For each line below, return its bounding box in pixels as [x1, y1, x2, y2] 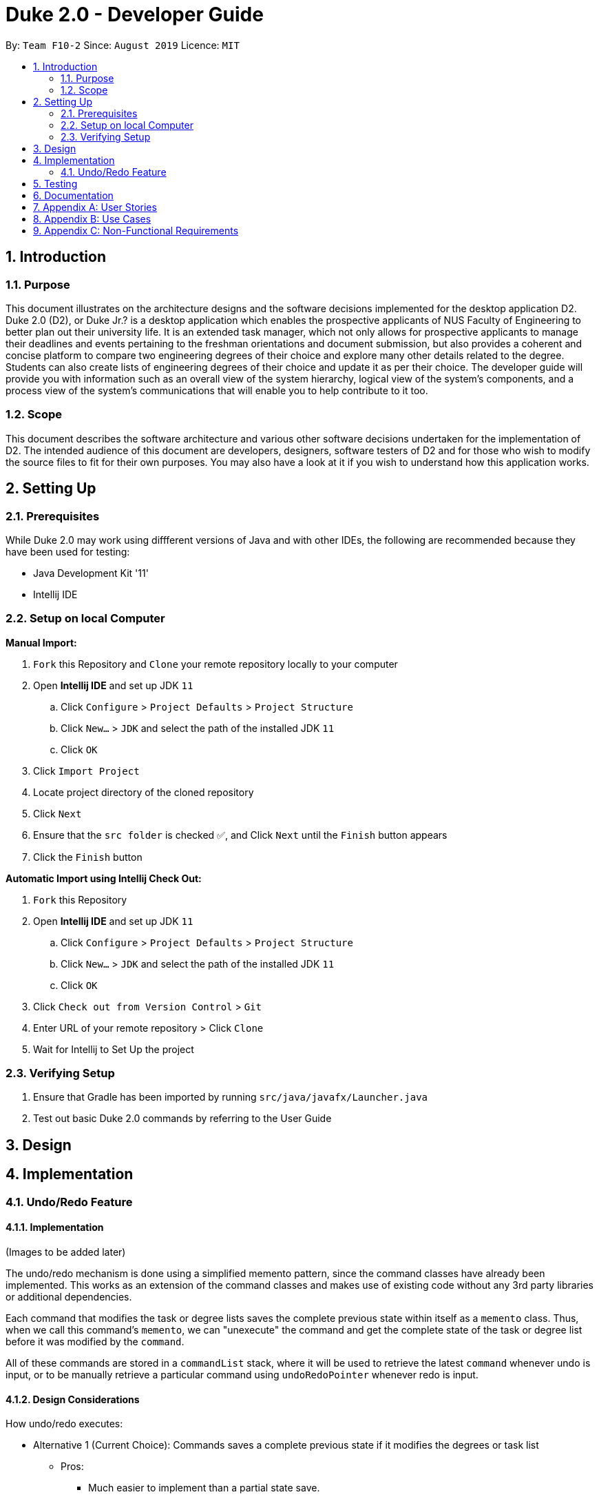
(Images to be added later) [6, 1245, 126, 1258]
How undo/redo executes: [6, 1418, 123, 1430]
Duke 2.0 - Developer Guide [6, 3, 264, 26]
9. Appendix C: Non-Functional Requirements [33, 224, 239, 236]
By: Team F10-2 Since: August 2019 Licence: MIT [6, 39, 240, 51]
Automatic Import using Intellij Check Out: [6, 872, 202, 884]
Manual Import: [6, 636, 77, 649]
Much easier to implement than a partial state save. [88, 1482, 320, 1494]
